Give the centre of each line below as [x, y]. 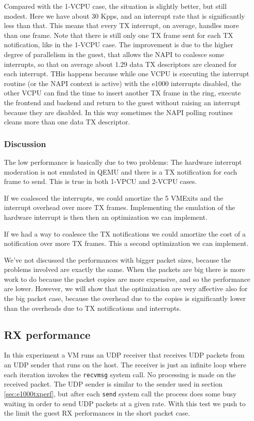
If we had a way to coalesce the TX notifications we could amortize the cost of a [125, 233]
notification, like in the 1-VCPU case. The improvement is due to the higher [119, 45]
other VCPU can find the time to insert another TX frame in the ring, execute [122, 93]
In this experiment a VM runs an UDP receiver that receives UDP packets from [124, 355]
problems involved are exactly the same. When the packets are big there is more [125, 269]
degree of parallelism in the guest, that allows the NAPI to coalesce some [114, 54]
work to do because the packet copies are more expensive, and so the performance [127, 279]
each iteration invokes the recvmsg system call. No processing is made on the [120, 374]
